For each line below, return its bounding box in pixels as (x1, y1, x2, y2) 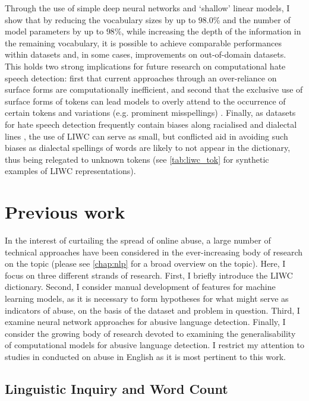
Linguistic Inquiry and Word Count (5, 379, 228, 397)
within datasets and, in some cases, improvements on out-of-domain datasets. (5, 48, 286, 61)
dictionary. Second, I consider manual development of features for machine (5, 280, 276, 293)
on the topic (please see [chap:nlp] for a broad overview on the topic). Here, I (5, 257, 286, 270)
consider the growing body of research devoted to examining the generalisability (5, 327, 296, 339)
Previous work (5, 200, 125, 224)
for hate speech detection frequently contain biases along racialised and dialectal (5, 118, 297, 130)
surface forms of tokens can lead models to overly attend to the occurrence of (5, 94, 286, 107)
